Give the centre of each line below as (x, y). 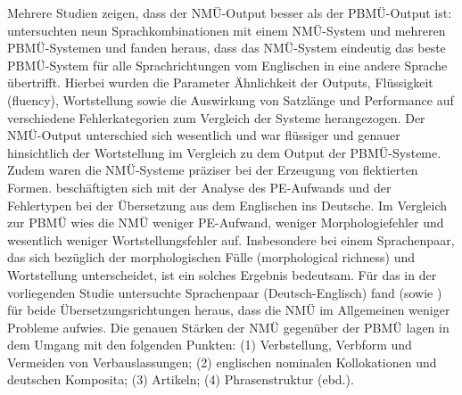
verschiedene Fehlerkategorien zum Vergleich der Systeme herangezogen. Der (216, 117)
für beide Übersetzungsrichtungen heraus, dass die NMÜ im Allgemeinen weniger (229, 310)
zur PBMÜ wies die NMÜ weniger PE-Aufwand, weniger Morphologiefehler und (226, 222)
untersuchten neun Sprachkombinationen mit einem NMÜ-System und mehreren (227, 30)
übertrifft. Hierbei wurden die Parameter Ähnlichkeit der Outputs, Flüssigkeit (220, 82)
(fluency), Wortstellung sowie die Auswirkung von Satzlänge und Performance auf (231, 99)
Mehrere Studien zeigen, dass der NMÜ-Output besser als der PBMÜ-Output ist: (230, 12)
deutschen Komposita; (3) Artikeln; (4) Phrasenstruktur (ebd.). (181, 379)
